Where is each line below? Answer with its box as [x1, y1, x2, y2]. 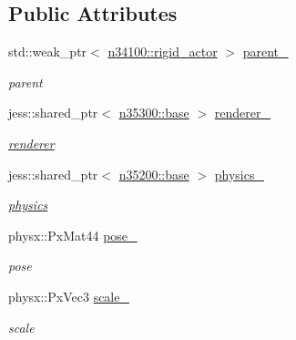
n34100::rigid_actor [107, 42, 218, 61]
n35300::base [118, 103, 189, 122]
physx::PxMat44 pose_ [8, 225, 138, 244]
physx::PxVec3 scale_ [8, 286, 129, 305]
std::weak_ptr [8, 42, 87, 61]
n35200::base [118, 164, 189, 183]
